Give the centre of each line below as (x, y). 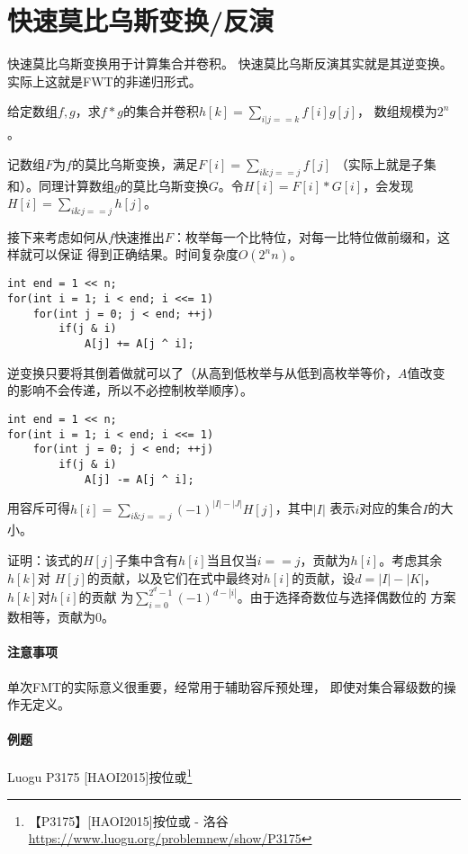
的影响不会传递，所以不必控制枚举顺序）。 (130, 390)
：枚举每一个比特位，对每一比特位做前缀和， (305, 236)
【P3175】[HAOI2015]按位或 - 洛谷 (128, 820)
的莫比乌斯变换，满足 (135, 163)
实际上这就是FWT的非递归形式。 (104, 81)
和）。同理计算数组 (61, 185)
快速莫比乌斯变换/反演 (141, 20)
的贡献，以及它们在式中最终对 (175, 577)
